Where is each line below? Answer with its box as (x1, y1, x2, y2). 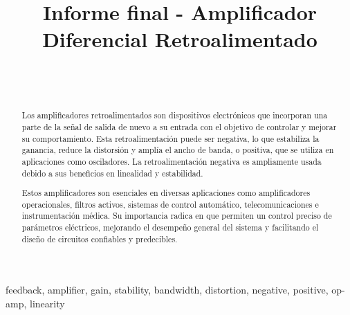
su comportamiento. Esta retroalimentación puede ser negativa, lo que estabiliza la (21, 132, 320, 144)
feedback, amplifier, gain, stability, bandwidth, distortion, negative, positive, (6, 282, 329, 297)
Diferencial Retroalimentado (42, 25, 317, 53)
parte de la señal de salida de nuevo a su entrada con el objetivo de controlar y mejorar (21, 120, 337, 132)
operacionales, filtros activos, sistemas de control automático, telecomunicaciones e (21, 198, 319, 210)
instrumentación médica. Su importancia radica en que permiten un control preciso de (21, 210, 332, 222)
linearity (29, 296, 65, 310)
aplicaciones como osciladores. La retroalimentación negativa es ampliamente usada (21, 155, 322, 167)
